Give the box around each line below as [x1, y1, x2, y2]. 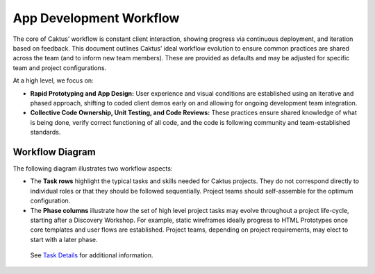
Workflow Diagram [12, 146, 97, 157]
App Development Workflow [12, 10, 180, 26]
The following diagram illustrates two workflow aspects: [12, 164, 173, 173]
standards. [30, 128, 61, 137]
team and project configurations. [12, 63, 107, 72]
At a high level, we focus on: [12, 76, 94, 85]
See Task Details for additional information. [30, 251, 153, 259]
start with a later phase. [30, 235, 98, 243]
